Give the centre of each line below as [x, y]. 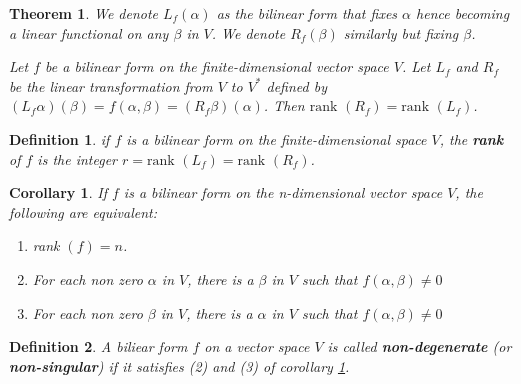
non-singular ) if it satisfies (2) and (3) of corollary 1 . [179, 365]
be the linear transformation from [111, 85]
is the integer [77, 158]
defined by [296, 85]
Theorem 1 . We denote [84, 13]
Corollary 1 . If [58, 192]
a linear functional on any [89, 32]
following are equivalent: [83, 211]
